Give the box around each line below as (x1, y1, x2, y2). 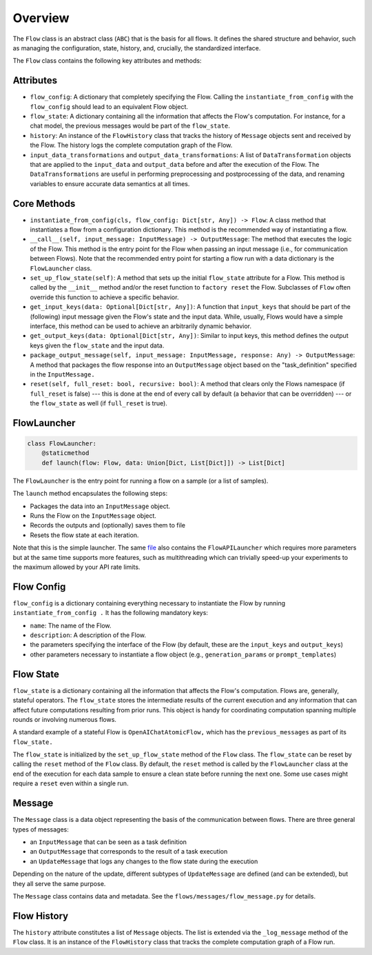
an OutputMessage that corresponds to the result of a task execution (30, 847, 228, 856)
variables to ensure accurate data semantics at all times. (30, 179, 190, 188)
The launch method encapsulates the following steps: (12, 490, 168, 498)
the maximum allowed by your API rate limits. (12, 563, 141, 571)
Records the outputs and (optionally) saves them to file (30, 521, 186, 530)
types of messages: (12, 825, 69, 834)
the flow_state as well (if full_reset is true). (30, 399, 168, 408)
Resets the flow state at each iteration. (30, 531, 139, 539)
